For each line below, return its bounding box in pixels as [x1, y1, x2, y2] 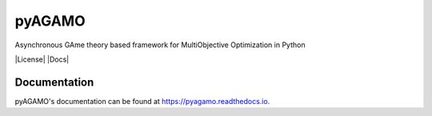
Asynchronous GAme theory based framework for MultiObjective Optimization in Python [14, 40, 306, 50]
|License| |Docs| [14, 54, 70, 64]
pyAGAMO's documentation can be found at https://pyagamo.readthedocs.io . [14, 96, 270, 106]
